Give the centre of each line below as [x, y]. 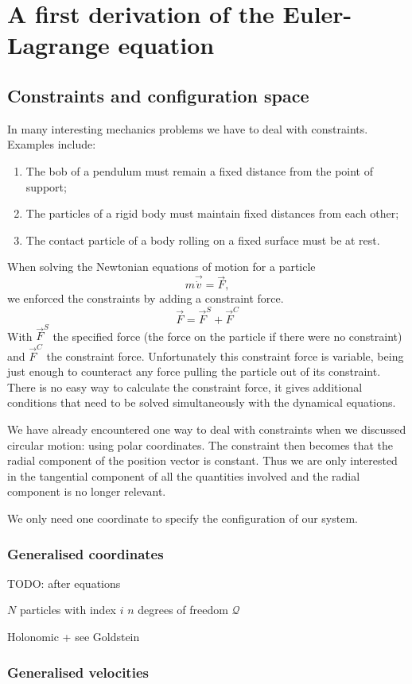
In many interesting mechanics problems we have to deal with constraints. [188, 128]
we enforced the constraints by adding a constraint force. [146, 298]
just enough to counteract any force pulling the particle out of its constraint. [194, 371]
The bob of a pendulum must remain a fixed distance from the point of [199, 170]
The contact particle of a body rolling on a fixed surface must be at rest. [203, 240]
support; [46, 186]
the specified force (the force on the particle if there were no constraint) [227, 336]
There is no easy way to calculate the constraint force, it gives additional [185, 386]
